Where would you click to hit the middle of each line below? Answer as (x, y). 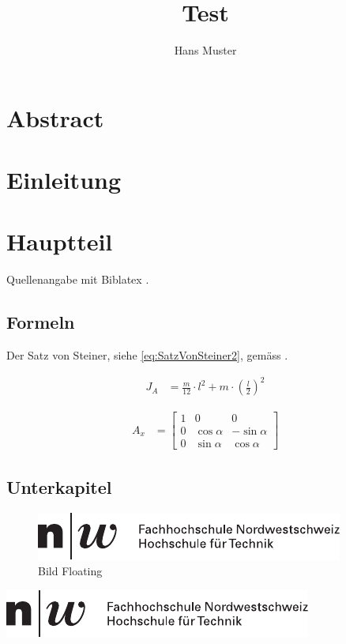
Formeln (41, 322)
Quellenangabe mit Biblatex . (78, 279)
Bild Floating (70, 571)
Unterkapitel (59, 486)
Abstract (55, 117)
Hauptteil (60, 241)
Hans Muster (205, 50)
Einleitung (64, 180)
